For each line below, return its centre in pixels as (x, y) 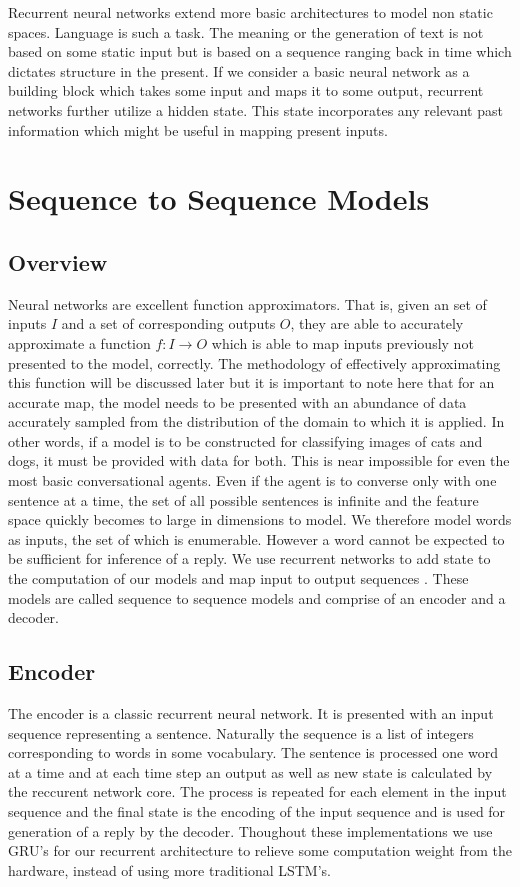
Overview (58, 261)
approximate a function (79, 342)
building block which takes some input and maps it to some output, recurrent (246, 90)
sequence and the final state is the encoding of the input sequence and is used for (257, 811)
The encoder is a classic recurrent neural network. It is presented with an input (251, 713)
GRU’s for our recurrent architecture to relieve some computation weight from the (260, 850)
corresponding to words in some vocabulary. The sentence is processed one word (253, 752)
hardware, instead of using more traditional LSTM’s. (170, 869)
